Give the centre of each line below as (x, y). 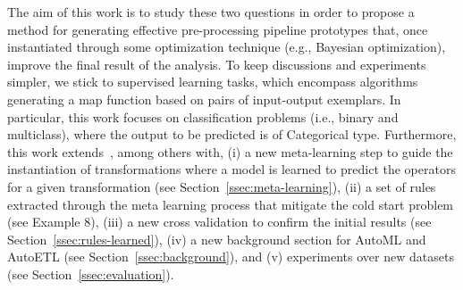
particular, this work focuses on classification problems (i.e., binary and (203, 116)
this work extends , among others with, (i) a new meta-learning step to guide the (230, 151)
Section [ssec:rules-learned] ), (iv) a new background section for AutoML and (217, 239)
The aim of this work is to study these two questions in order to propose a (211, 12)
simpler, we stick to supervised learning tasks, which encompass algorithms (213, 82)
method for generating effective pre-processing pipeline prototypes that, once (218, 29)
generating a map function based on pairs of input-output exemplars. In (204, 99)
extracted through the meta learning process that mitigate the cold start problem (231, 204)
